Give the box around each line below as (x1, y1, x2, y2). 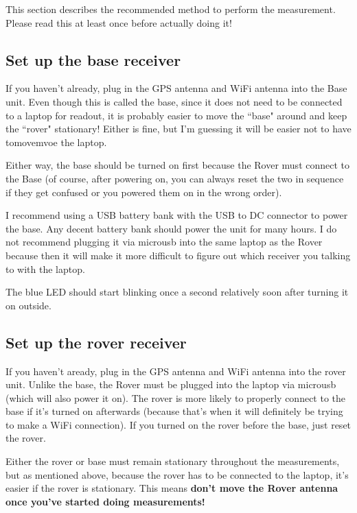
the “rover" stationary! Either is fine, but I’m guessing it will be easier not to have (5, 121, 352, 136)
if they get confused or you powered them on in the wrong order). (5, 184, 282, 199)
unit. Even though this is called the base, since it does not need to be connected (5, 94, 343, 108)
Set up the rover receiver (5, 331, 187, 353)
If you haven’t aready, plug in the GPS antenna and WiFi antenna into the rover (5, 363, 346, 378)
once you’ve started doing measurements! (5, 494, 205, 508)
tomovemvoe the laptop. (5, 134, 107, 149)
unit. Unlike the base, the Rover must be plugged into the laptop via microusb (5, 377, 336, 392)
